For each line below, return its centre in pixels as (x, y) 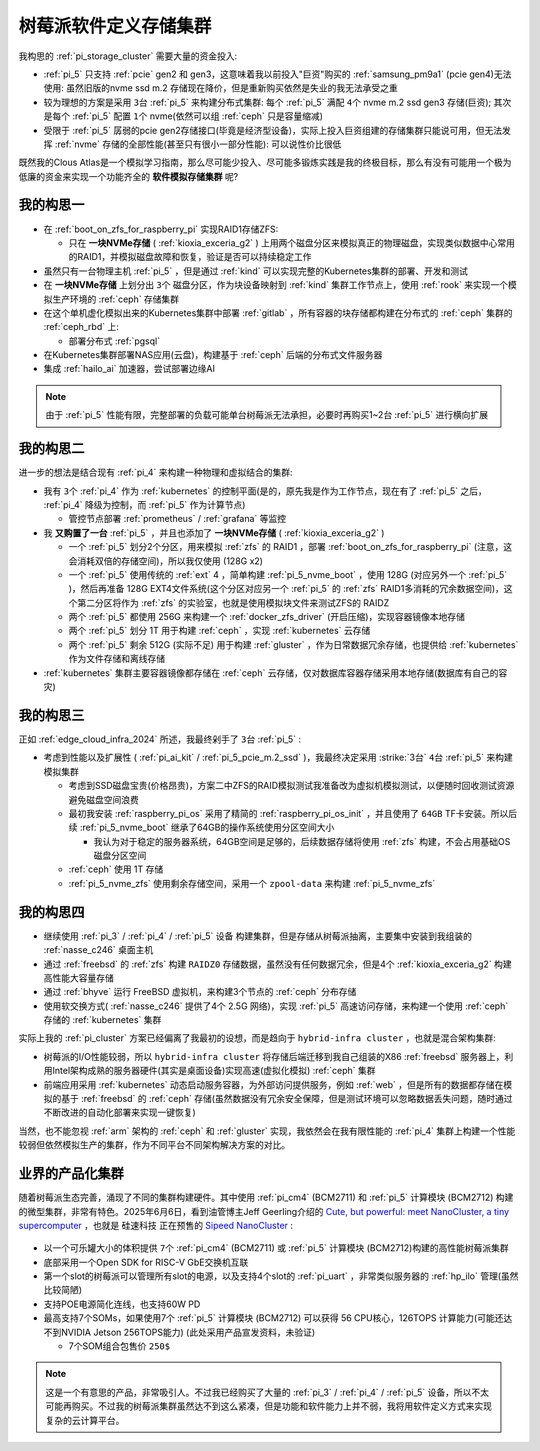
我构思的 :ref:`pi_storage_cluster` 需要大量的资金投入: (128, 56)
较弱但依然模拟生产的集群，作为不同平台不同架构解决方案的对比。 (154, 1145)
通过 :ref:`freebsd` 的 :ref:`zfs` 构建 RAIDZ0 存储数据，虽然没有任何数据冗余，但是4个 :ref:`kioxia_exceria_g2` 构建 (277, 964)
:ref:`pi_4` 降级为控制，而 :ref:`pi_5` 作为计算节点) (144, 504)
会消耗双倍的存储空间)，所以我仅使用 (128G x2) (166, 561)
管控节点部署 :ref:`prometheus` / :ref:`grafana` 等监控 (177, 519)
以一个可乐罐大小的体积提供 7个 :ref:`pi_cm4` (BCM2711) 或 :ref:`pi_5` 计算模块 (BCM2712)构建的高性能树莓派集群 (276, 1248)
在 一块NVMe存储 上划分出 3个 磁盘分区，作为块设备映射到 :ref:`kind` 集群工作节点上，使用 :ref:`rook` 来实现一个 (276, 285)
